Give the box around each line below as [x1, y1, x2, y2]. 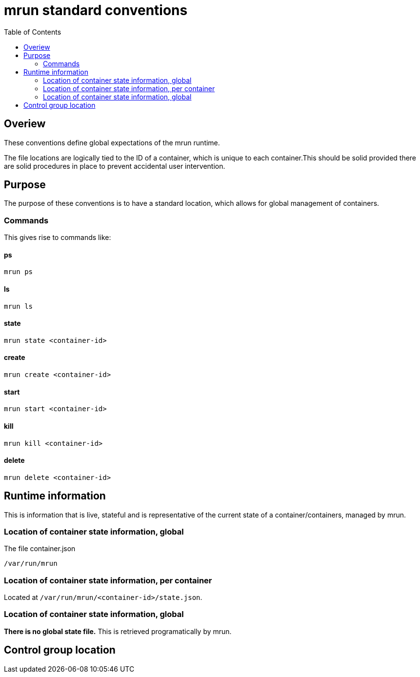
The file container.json [4, 544, 76, 553]
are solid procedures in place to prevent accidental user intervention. [4, 161, 225, 170]
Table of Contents [4, 27, 61, 36]
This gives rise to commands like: [4, 233, 111, 242]
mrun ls [4, 302, 33, 310]
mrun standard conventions [4, 2, 188, 19]
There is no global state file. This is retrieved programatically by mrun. [4, 627, 232, 636]
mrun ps [4, 268, 33, 276]
